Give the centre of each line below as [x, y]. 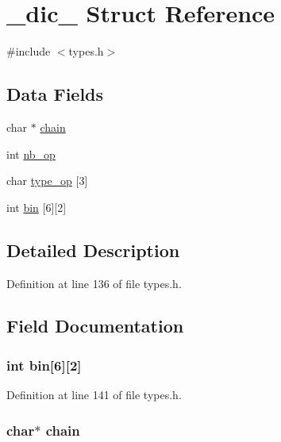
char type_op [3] [47, 181]
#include [29, 51]
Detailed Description [93, 250]
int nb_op [31, 154]
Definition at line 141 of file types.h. [94, 395]
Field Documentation [95, 326]
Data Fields [55, 94]
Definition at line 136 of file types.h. [94, 283]
